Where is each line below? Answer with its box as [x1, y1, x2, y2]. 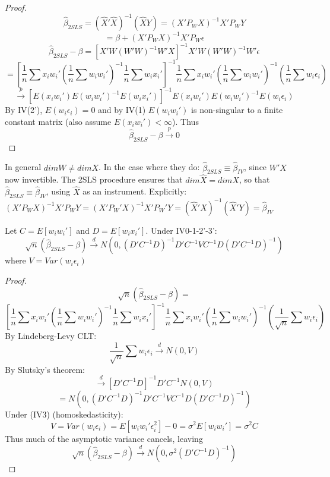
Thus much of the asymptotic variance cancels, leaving [5, 432, 203, 444]
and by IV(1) [98, 103, 146, 116]
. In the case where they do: [99, 161, 200, 173]
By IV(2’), [5, 103, 43, 116]
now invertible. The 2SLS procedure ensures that [5, 173, 183, 186]
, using [46, 185, 71, 197]
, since [243, 161, 267, 173]
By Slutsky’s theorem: [5, 363, 85, 375]
